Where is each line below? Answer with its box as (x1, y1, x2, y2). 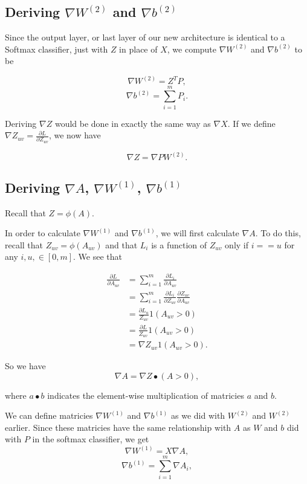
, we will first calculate (155, 227, 239, 239)
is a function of (151, 238, 207, 251)
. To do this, (255, 227, 301, 239)
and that (105, 238, 138, 251)
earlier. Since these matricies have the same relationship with (5, 421, 231, 433)
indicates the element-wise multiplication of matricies (47, 389, 244, 401)
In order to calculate (5, 227, 80, 239)
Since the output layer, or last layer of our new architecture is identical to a (5, 31, 285, 44)
